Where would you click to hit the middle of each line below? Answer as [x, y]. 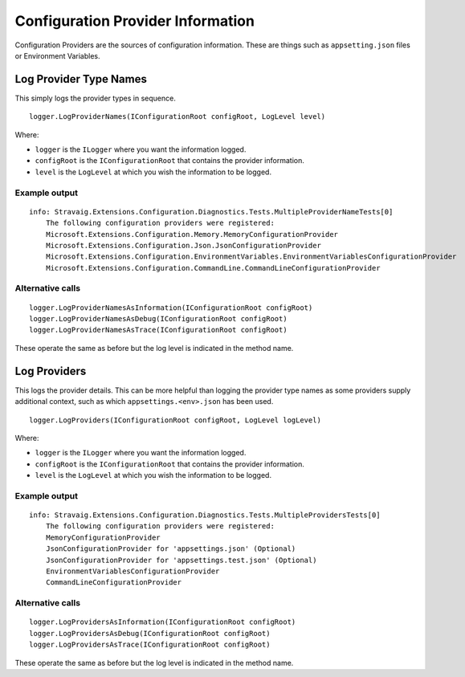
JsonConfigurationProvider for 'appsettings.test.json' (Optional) [181, 560]
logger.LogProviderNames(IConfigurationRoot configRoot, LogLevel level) [177, 117]
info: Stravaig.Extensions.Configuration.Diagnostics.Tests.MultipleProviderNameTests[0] [211, 212]
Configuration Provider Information [135, 21]
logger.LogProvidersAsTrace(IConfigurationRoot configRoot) [150, 645]
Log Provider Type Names [81, 79]
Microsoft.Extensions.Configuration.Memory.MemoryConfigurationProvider [192, 234]
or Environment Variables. [57, 55]
